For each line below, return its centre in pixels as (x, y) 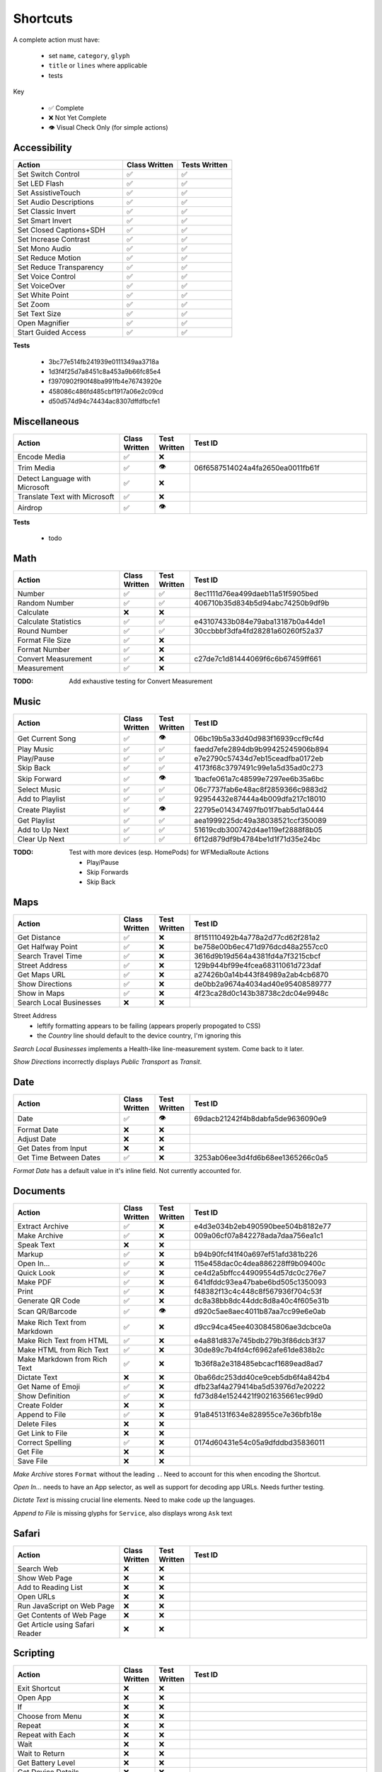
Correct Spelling (45, 1442)
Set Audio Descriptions (56, 202)
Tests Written (204, 165)
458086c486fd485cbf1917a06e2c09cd (106, 391)
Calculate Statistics (49, 622)
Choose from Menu (50, 1717)
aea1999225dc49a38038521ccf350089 (260, 821)
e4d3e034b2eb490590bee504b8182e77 (263, 1226)
